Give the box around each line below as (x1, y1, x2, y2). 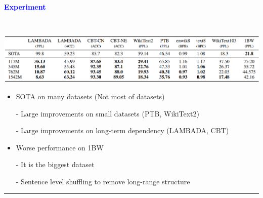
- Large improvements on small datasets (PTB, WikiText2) (16, 108, 200, 118)
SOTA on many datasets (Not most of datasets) (16, 91, 165, 101)
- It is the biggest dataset (16, 159, 95, 170)
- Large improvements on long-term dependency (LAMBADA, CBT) (16, 125, 229, 136)
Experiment (4, 2, 46, 12)
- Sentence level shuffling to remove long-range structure (16, 176, 190, 186)
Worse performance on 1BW (16, 142, 104, 152)
